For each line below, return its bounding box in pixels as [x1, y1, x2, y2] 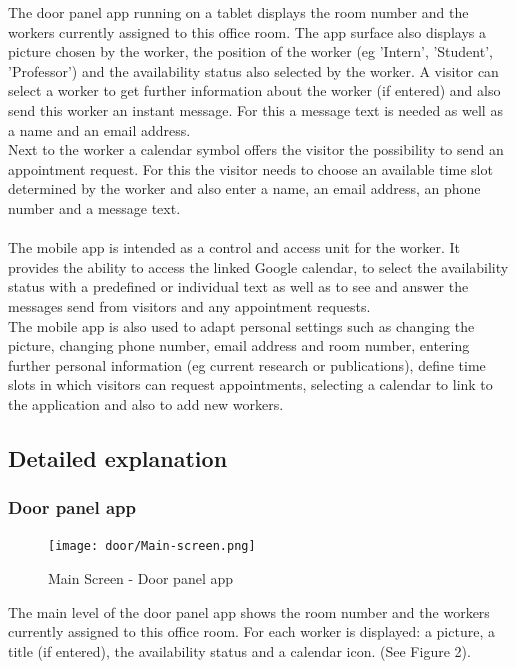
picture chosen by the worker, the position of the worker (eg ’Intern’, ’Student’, [8, 41, 493, 62]
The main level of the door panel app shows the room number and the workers [8, 601, 490, 622]
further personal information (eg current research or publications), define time [8, 354, 486, 375]
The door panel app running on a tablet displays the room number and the [8, 2, 469, 22]
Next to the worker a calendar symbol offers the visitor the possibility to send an [8, 139, 504, 160]
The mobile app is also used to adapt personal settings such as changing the [8, 315, 475, 336]
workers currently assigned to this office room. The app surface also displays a [8, 21, 486, 42]
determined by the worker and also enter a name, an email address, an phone [8, 178, 481, 199]
